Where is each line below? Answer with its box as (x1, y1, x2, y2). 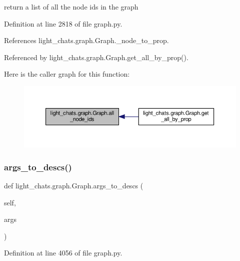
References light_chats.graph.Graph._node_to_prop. (4, 35, 169, 46)
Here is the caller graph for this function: (4, 69, 130, 79)
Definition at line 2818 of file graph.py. (4, 18, 122, 29)
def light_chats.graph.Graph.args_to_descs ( (4, 180, 143, 190)
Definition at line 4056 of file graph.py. (4, 247, 122, 258)
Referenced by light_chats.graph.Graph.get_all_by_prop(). (4, 52, 188, 62)
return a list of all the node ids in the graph (4, 2, 138, 12)
